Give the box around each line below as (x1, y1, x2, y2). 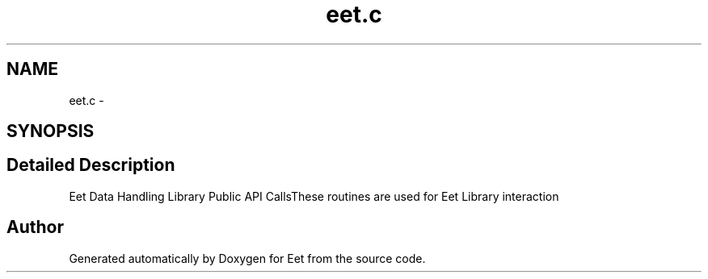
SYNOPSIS (6, 121, 95, 142)
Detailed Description (6, 155, 175, 176)
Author (6, 217, 64, 238)
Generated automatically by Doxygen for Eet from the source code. (69, 251, 426, 265)
